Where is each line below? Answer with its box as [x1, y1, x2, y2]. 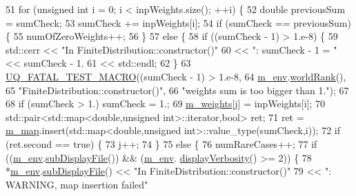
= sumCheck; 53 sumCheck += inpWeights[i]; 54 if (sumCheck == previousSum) [6, 15, 351, 30]
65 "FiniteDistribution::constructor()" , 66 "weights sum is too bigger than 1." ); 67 [6, 83, 349, 97]
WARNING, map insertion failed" [6, 177, 148, 191]
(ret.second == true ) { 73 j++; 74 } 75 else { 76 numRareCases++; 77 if [6, 136, 317, 151]
